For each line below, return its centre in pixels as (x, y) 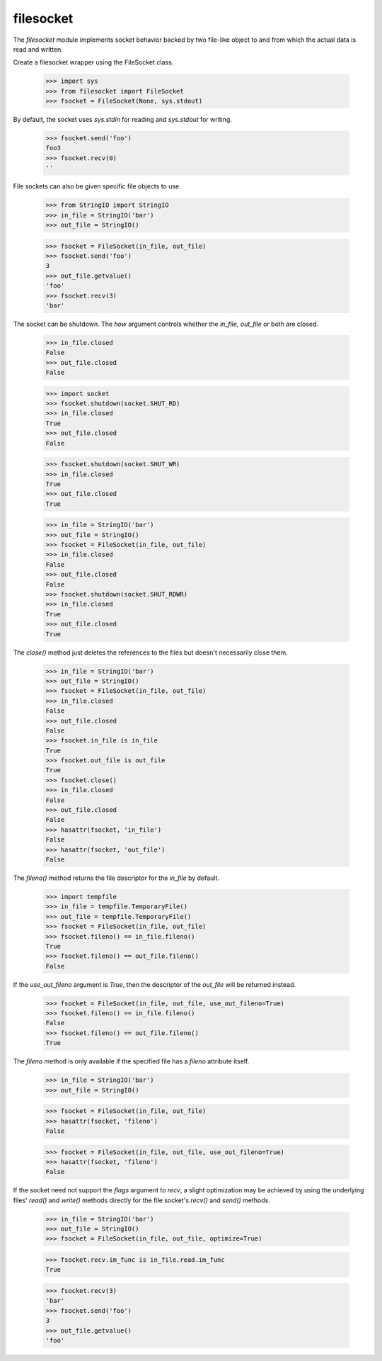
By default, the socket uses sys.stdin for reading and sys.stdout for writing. (123, 120)
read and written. (38, 49)
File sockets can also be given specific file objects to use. (97, 186)
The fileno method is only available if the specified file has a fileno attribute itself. (131, 1061)
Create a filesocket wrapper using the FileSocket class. (93, 62)
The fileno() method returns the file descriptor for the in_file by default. (116, 878)
